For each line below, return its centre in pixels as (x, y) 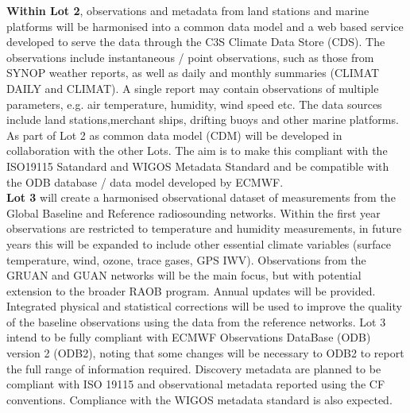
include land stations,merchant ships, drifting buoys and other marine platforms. (203, 120)
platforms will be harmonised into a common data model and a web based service (205, 26)
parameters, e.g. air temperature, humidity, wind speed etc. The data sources (194, 104)
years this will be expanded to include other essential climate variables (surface (199, 243)
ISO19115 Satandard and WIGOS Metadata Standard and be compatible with (198, 166)
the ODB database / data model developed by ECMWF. (145, 181)
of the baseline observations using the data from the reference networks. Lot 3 (196, 321)
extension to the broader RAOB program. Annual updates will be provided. (191, 290)
